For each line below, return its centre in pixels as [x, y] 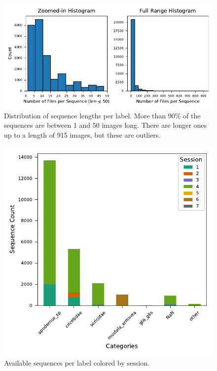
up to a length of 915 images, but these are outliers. [82, 135]
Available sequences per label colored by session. [77, 363]
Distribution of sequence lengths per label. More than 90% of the [102, 115]
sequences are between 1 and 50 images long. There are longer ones [106, 125]
